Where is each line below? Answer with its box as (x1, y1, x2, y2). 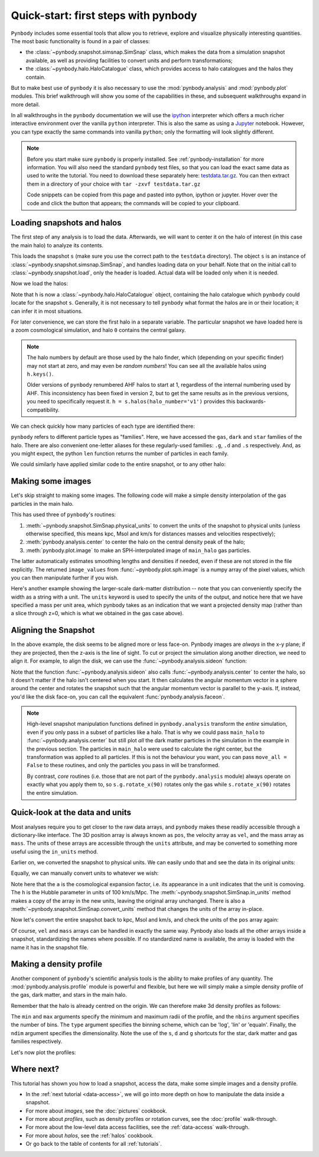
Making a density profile (11, 959, 103, 969)
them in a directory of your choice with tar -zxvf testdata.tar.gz (27, 180, 201, 188)
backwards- (236, 398, 266, 405)
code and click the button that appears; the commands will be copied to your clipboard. (27, 199, 240, 206)
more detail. (11, 101, 40, 108)
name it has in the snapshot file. (11, 943, 89, 951)
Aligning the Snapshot (11, 625, 95, 635)
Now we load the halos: (11, 280, 68, 287)
